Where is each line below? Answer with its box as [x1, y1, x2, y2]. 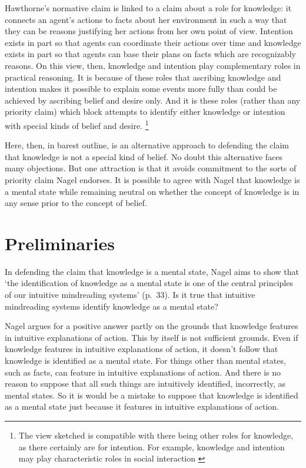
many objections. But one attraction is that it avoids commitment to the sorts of [5, 162, 297, 174]
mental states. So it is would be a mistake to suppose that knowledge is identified [5, 389, 298, 401]
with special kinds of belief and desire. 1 [5, 117, 149, 131]
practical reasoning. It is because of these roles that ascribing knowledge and [5, 71, 281, 83]
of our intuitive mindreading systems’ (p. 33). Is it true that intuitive [5, 288, 255, 301]
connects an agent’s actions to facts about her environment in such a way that [5, 13, 287, 25]
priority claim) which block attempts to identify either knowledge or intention [5, 105, 285, 118]
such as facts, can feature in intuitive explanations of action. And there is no [5, 366, 281, 378]
